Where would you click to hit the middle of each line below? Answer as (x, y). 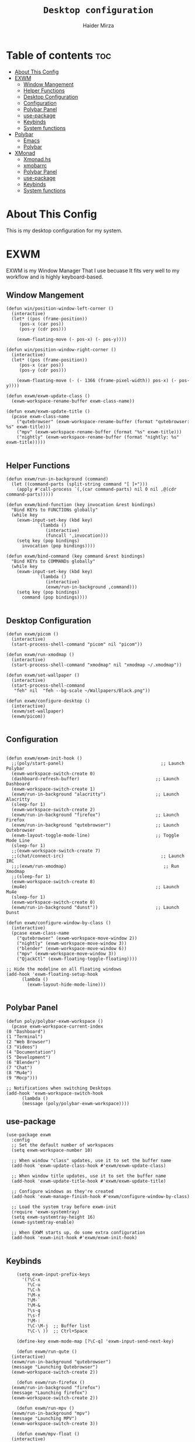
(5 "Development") (28, 1057)
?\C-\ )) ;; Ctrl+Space (57, 1331)
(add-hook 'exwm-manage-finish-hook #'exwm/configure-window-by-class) (101, 1197)
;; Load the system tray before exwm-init (64, 1207)
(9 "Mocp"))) (22, 1078)
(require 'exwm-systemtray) (46, 1212)
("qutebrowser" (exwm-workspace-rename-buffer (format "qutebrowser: (103, 422)
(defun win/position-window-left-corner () (60, 309)
